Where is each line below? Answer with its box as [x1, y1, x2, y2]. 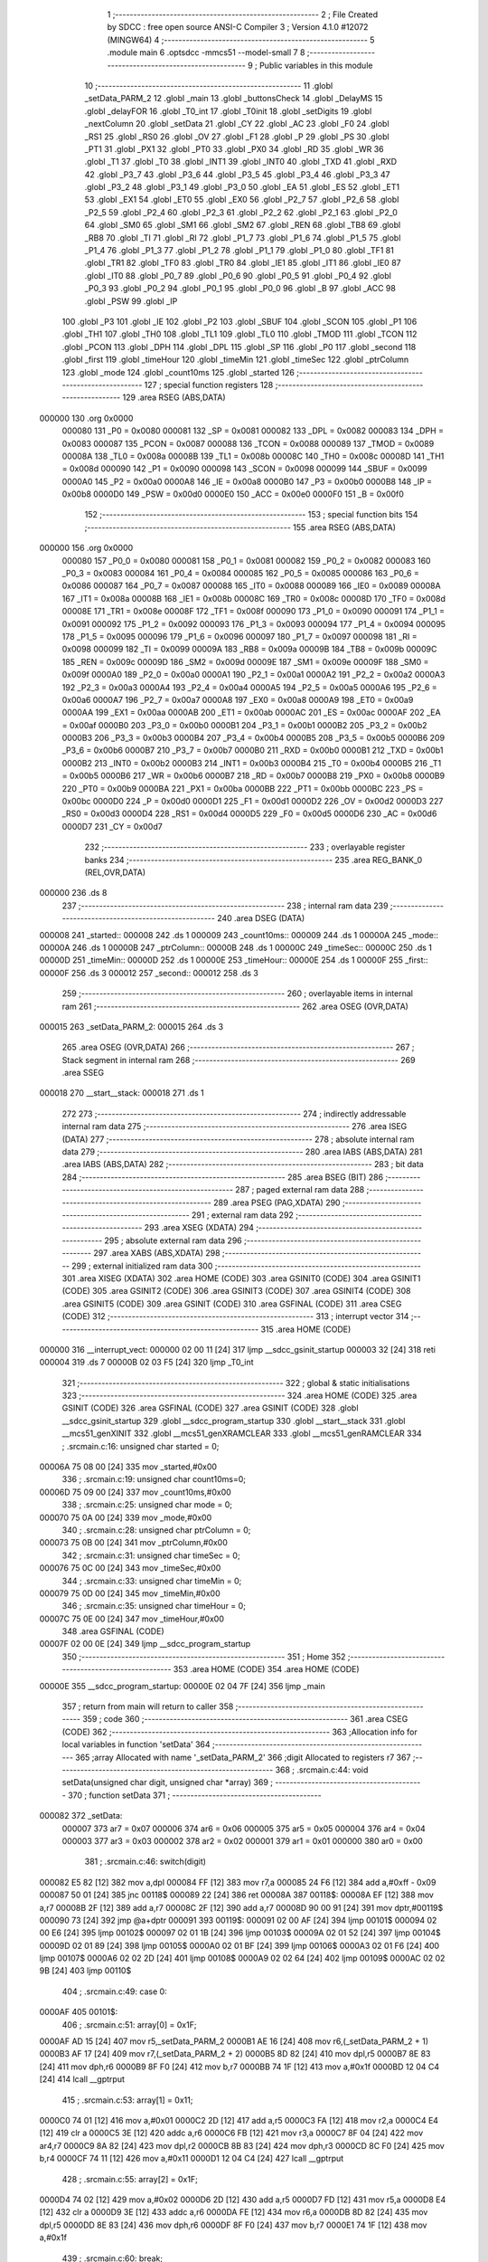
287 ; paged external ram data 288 [235, 1184, 365, 1195]
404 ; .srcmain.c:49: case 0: [61, 1986, 167, 1997]
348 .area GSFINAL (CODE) [61, 1626, 164, 1637]
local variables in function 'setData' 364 [61, 1739, 211, 1750]
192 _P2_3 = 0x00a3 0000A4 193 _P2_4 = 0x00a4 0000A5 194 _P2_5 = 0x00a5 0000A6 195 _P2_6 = [61, 681, 437, 692]
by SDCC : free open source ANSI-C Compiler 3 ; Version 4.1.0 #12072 [107, 22, 369, 33]
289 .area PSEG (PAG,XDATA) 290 [212, 1197, 341, 1208]
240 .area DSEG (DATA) [217, 913, 305, 924]
